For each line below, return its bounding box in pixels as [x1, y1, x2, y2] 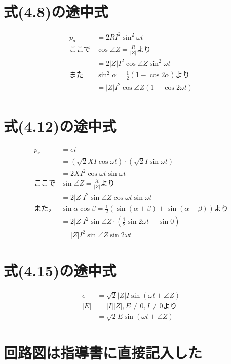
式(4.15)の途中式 [4, 260, 117, 280]
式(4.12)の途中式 [4, 115, 117, 136]
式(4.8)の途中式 [4, 1, 108, 22]
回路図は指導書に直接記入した [4, 342, 203, 362]
